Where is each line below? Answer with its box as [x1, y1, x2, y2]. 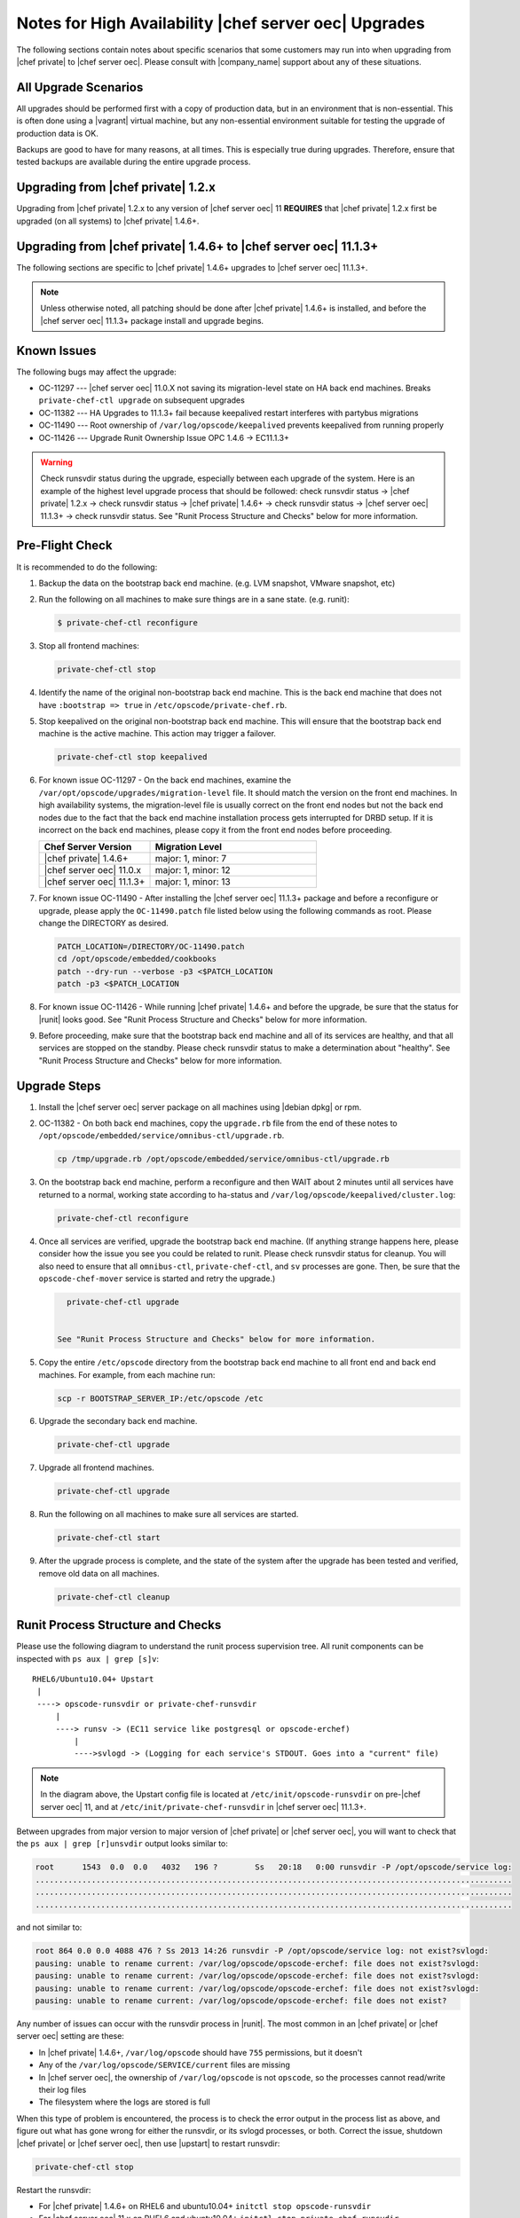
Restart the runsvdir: [16, 2184, 91, 2195]
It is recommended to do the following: [16, 562, 158, 572]
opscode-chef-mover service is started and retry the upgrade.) [38, 1273, 276, 1284]
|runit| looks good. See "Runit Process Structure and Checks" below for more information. [38, 1014, 367, 1025]
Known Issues [16, 342, 97, 358]
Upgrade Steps [16, 1078, 101, 1093]
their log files [38, 2084, 87, 2095]
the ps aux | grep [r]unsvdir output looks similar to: [16, 1838, 228, 1849]
